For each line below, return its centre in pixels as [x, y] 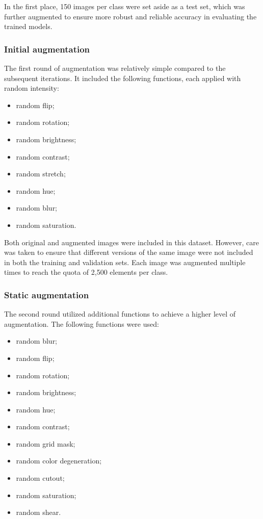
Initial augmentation [47, 49]
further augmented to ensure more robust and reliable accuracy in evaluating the [130, 16]
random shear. [38, 512]
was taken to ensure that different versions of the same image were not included [129, 252]
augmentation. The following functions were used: [82, 323]
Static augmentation [47, 294]
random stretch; [41, 174]
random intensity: [32, 88]
